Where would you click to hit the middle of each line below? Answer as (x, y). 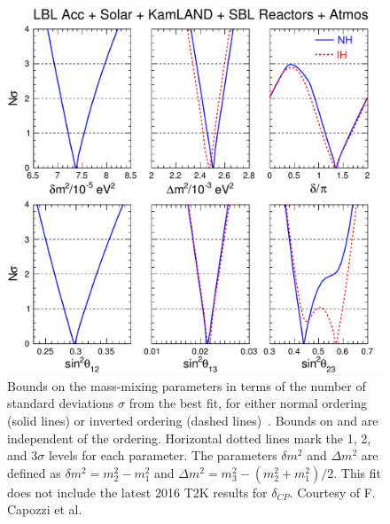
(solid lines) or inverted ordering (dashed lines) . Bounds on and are (193, 421)
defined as (34, 472)
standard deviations (61, 403)
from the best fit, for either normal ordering (248, 403)
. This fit (358, 472)
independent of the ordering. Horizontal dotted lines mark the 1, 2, (189, 438)
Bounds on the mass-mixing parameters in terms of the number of (187, 385)
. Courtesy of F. (332, 492)
